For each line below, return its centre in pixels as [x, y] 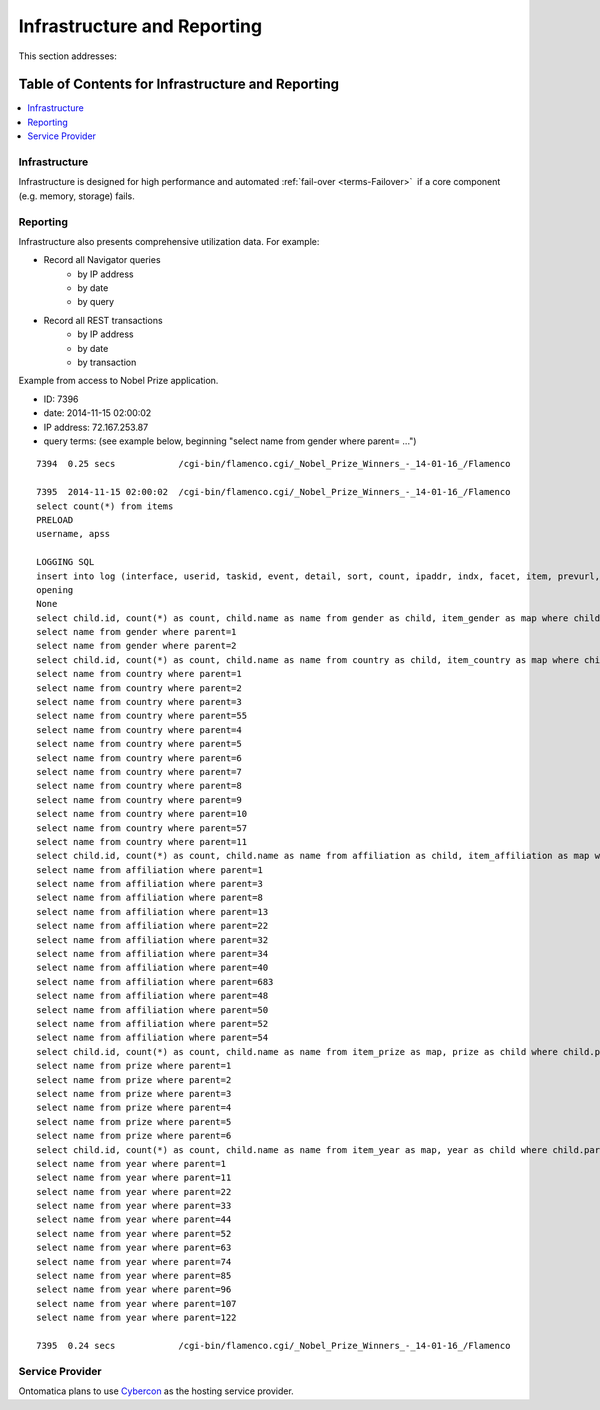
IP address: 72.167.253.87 [96, 427]
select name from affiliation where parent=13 [152, 911]
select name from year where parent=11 [134, 1178]
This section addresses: [67, 56]
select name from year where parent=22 [134, 1191]
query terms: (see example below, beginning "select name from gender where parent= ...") [230, 441]
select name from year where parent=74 [134, 1261]
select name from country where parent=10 [142, 814]
